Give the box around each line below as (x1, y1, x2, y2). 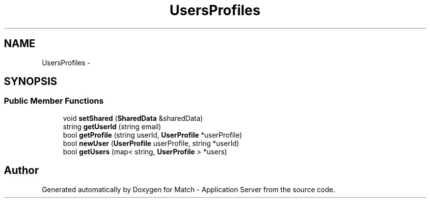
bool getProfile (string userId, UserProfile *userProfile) (63, 130, 242, 139)
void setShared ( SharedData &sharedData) (63, 114, 203, 122)
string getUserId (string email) (63, 122, 161, 131)
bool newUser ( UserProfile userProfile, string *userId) (63, 139, 240, 147)
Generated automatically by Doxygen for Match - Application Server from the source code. (42, 185, 335, 194)
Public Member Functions (4, 96, 104, 106)
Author (4, 164, 39, 177)
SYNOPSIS (4, 75, 57, 88)
